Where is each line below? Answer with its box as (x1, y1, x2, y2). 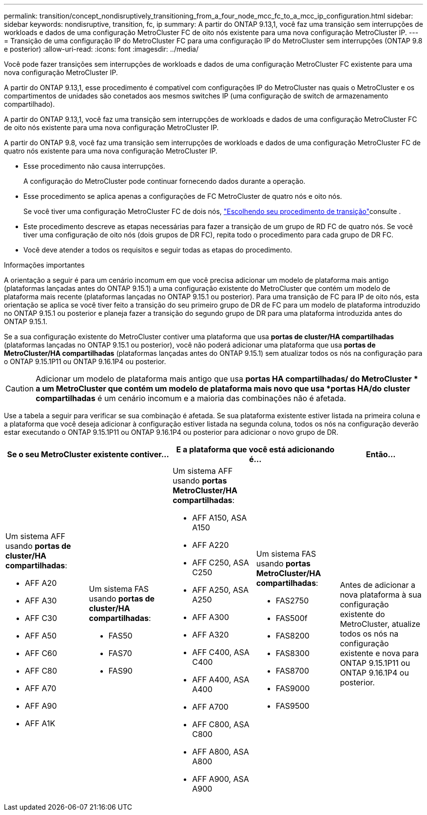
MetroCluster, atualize (340, 619, 421, 629)
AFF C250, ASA (192, 558, 249, 567)
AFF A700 (192, 702, 229, 712)
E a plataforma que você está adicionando (176, 445, 335, 454)
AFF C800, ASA (192, 719, 250, 729)
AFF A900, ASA (192, 774, 249, 784)
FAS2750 (275, 596, 309, 605)
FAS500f (275, 613, 308, 623)
